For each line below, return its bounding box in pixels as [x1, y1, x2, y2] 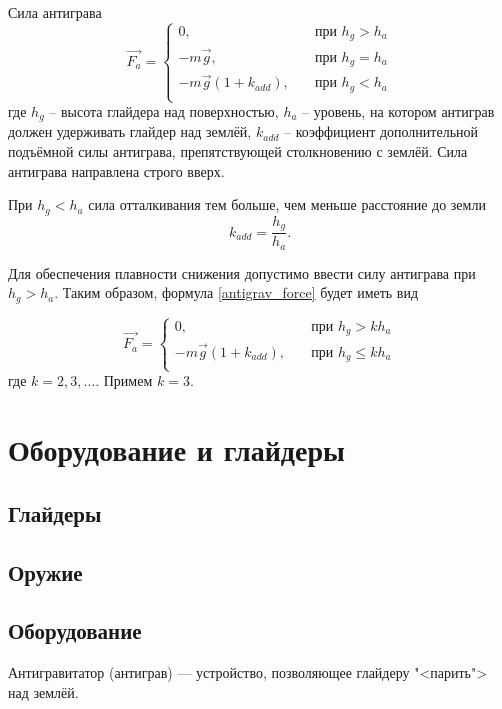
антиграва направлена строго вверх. [8, 160, 225, 181]
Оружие [8, 556, 83, 587]
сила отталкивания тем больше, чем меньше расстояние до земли [88, 194, 486, 215]
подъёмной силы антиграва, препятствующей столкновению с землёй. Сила [8, 141, 468, 162]
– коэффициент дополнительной [284, 121, 479, 142]
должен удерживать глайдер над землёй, [8, 121, 252, 142]
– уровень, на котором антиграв [302, 101, 495, 122]
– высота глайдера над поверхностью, [49, 101, 279, 122]
